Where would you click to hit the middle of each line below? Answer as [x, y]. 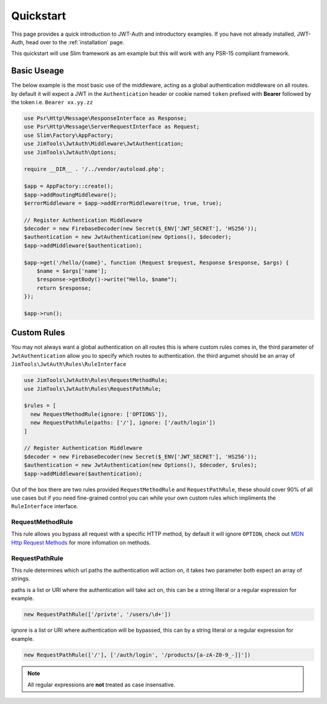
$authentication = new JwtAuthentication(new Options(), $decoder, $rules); [140, 465]
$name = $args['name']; [72, 271]
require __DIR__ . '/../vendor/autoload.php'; [94, 169]
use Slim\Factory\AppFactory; [69, 135]
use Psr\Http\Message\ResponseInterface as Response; [105, 118]
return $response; [64, 288]
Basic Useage [38, 71]
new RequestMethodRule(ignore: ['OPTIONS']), [99, 414]
